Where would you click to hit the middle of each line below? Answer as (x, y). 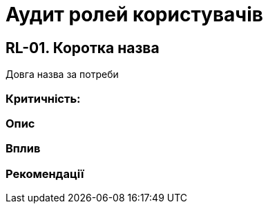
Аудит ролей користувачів (134, 14)
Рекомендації (45, 173)
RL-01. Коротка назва (83, 48)
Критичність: (43, 98)
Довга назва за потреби (62, 74)
